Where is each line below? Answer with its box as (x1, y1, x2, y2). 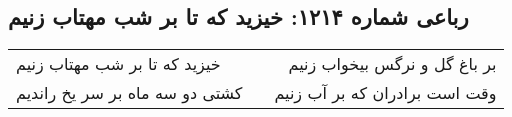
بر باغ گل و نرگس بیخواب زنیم (288, 52, 497, 76)
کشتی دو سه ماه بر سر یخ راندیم (16, 81, 243, 105)
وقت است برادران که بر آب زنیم (274, 81, 497, 105)
